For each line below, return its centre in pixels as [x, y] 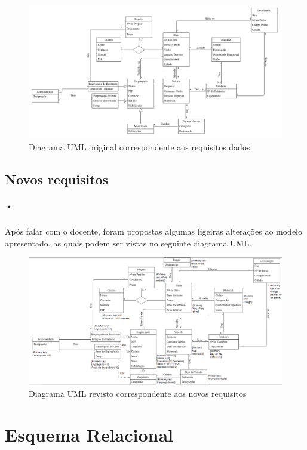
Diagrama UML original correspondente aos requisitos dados [139, 147]
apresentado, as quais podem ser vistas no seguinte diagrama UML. [128, 243]
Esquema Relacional [89, 434]
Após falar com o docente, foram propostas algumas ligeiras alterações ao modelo [154, 231]
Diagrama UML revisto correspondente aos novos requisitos [138, 393]
